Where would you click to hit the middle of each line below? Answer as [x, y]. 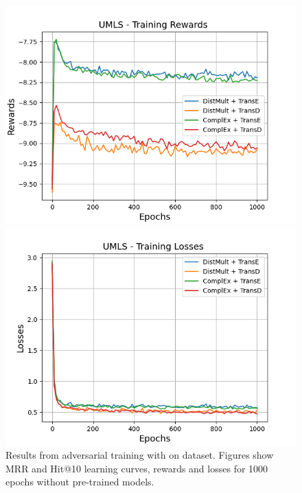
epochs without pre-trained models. [80, 482]
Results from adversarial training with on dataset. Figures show [140, 455]
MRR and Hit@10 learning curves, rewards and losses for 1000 [137, 468]
